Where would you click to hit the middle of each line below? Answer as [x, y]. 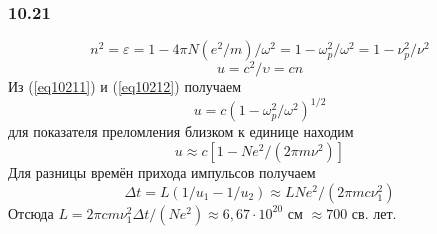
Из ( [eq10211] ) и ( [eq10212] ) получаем [125, 86]
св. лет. [374, 212]
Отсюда [31, 212]
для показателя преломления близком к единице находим [181, 131]
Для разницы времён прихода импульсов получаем [162, 171]
